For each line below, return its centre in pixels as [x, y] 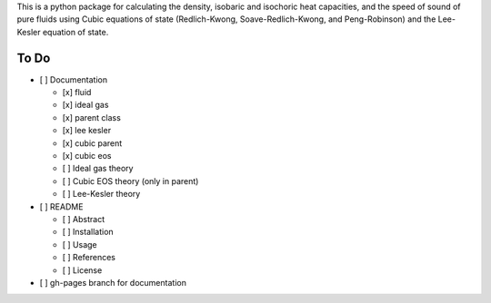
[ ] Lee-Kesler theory [101, 194]
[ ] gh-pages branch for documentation [113, 282]
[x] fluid [77, 93]
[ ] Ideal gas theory [98, 169]
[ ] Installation [88, 232]
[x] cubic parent [92, 143]
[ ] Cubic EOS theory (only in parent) [130, 181]
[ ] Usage [80, 244]
